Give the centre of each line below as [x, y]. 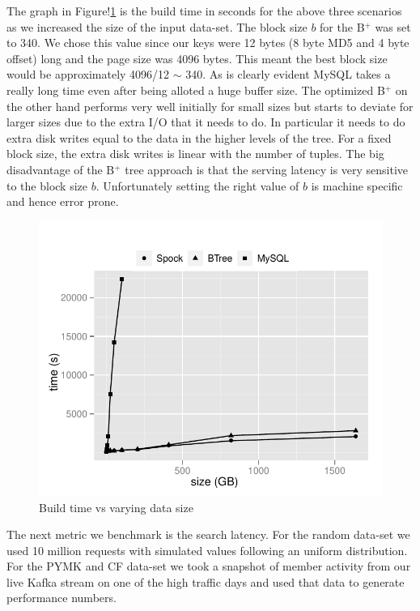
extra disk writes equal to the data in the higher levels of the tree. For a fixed [199, 137]
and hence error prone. [63, 201]
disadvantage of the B [61, 169]
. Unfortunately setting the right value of [197, 185]
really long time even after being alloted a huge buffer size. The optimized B [196, 90]
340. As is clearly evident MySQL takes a [288, 74]
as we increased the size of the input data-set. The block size [157, 26]
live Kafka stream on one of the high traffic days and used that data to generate [206, 581]
